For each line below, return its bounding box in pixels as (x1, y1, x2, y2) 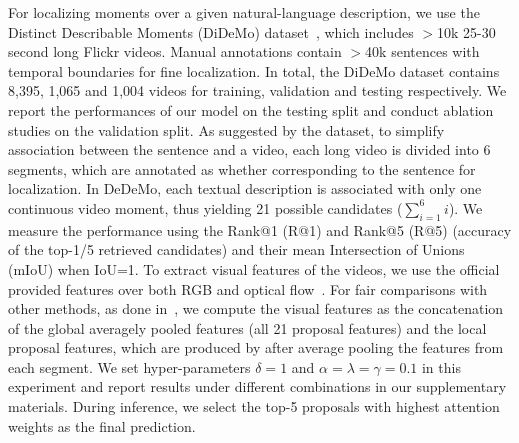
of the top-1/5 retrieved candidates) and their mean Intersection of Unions (8, 239, 465, 260)
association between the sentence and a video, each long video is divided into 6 (8, 139, 491, 160)
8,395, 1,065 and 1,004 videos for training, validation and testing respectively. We (8, 80, 507, 101)
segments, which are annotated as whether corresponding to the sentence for (8, 158, 476, 179)
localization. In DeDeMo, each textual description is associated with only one (8, 178, 482, 199)
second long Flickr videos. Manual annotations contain (8, 41, 342, 62)
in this (421, 356, 461, 377)
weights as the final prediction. (8, 415, 196, 436)
